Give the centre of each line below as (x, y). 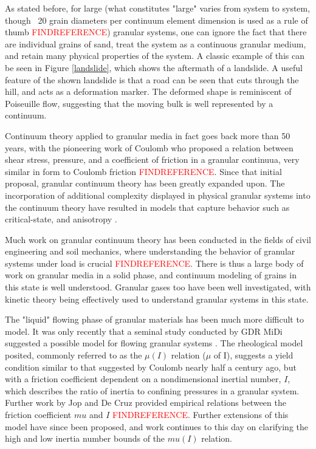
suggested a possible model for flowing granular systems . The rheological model (154, 343)
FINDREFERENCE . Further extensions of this (201, 414)
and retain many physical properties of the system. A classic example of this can (155, 56)
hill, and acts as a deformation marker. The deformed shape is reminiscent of (148, 91)
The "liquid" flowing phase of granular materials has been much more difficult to (154, 319)
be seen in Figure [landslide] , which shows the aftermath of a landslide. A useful (154, 67)
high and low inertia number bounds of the (85, 438)
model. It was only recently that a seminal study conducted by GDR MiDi (144, 331)
